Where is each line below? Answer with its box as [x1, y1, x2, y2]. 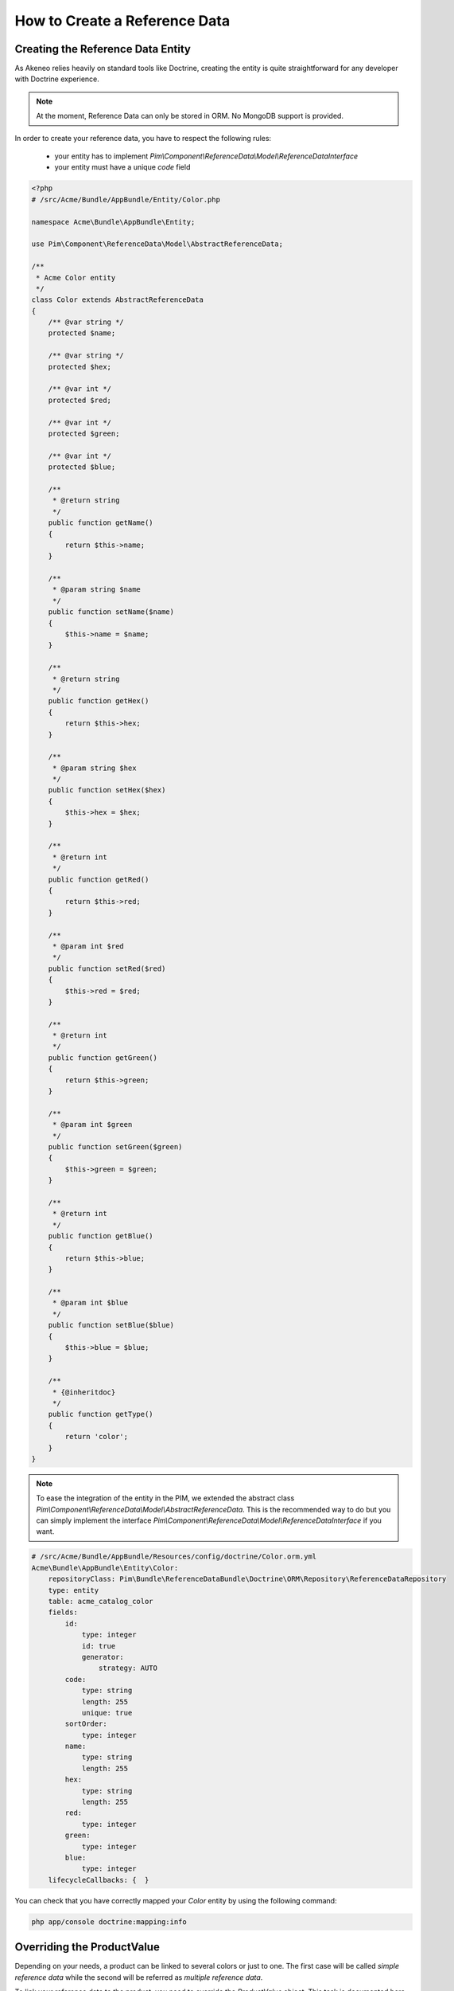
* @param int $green [52, 1120, 133, 1129]
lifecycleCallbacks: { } [48, 1876, 149, 1884]
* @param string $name [52, 585, 141, 594]
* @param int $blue [52, 1298, 129, 1308]
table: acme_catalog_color [48, 1597, 154, 1606]
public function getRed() [48, 874, 149, 884]
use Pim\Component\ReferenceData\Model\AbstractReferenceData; [31, 240, 284, 248]
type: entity [48, 1586, 99, 1594]
